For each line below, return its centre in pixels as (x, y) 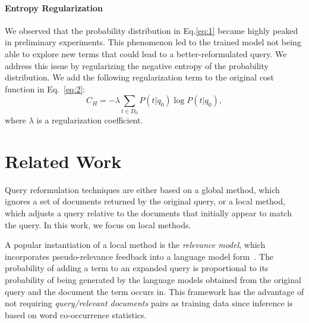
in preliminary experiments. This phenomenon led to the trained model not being (153, 42)
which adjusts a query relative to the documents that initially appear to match (148, 213)
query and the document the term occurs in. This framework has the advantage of (154, 291)
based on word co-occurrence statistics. (76, 314)
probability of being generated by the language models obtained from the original (153, 279)
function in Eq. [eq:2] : (45, 88)
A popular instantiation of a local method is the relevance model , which (135, 245)
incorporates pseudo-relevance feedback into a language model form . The (139, 256)
